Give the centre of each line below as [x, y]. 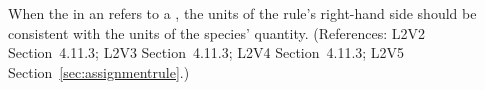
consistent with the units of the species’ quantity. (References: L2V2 [216, 32]
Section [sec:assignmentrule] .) [99, 71]
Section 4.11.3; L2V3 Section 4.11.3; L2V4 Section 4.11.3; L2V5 [206, 52]
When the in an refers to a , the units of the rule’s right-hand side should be [242, 13]
